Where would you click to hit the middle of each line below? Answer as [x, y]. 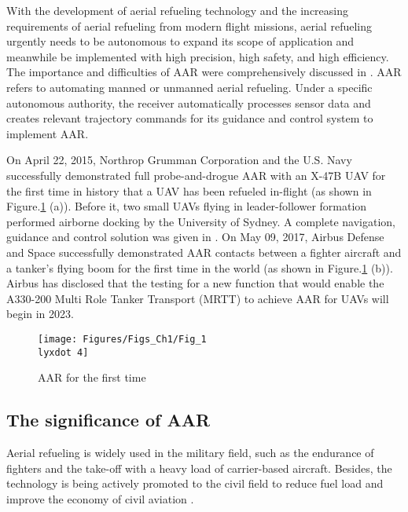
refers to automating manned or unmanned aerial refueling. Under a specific [189, 87]
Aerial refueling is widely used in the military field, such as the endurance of [190, 452]
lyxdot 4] [63, 352]
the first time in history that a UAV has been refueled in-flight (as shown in [189, 190]
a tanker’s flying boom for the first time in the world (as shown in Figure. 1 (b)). [200, 267]
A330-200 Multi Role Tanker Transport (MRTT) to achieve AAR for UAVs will [198, 298]
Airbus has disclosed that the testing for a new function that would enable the [195, 283]
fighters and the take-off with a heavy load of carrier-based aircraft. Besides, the [199, 468]
